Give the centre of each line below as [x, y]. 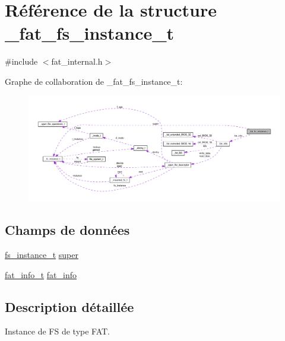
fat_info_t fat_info [41, 274]
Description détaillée [69, 306]
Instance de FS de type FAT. [58, 331]
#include [21, 61]
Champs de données [67, 230]
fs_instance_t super [42, 254]
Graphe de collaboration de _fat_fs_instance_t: [94, 81]
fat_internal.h [77, 61]
